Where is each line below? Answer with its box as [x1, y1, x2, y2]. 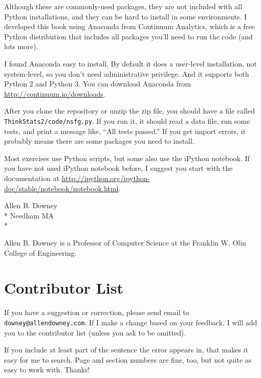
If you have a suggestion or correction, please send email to [4, 307, 189, 318]
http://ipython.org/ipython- [61, 172, 150, 183]
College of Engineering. [4, 247, 77, 258]
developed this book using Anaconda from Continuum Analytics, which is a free [4, 21, 255, 32]
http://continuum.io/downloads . [4, 88, 105, 99]
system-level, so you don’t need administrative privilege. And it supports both [4, 68, 249, 79]
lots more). [4, 41, 38, 52]
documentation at [4, 172, 60, 183]
